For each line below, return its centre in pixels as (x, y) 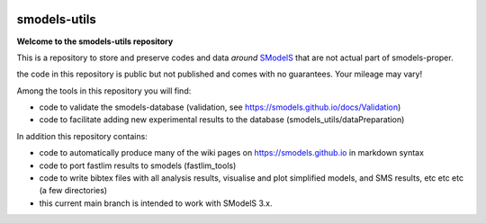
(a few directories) (73, 191)
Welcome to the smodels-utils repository (95, 41)
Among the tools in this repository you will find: (104, 91)
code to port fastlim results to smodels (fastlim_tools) (138, 165)
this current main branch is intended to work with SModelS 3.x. (156, 203)
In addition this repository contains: (82, 136)
